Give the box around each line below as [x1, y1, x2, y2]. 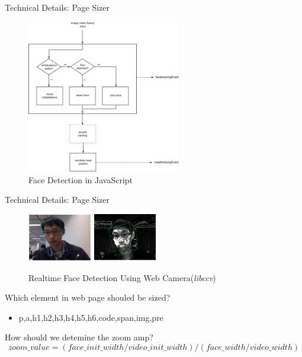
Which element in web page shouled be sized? [5, 291, 171, 304]
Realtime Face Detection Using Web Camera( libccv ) [28, 271, 216, 283]
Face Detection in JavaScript [28, 173, 133, 186]
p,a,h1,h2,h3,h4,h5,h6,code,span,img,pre [18, 311, 163, 323]
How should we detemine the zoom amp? [5, 331, 153, 343]
